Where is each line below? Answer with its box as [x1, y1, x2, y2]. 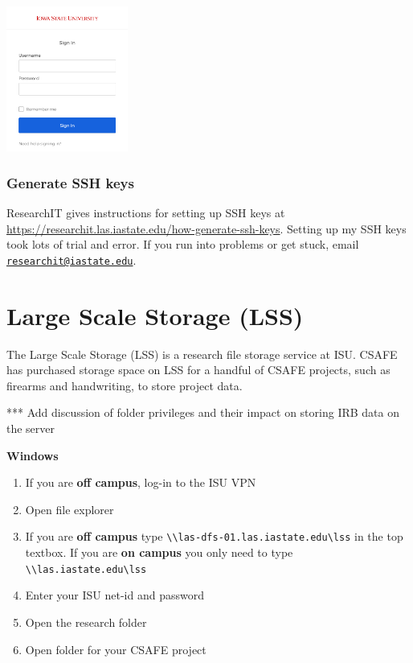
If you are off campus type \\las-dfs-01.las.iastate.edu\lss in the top [25, 528, 403, 545]
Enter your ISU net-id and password [25, 587, 204, 603]
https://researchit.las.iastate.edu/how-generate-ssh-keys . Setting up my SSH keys [6, 220, 407, 237]
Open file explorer [25, 500, 114, 517]
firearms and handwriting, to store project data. [6, 377, 243, 393]
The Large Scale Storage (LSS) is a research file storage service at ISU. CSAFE [6, 345, 398, 362]
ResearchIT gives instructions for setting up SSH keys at [6, 204, 285, 221]
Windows [6, 447, 59, 463]
